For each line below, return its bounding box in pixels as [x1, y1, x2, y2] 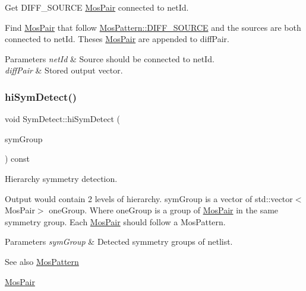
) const [5, 152, 30, 165]
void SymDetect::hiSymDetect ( [5, 113, 121, 125]
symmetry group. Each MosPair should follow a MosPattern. [5, 215, 226, 228]
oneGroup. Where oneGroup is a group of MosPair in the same [49, 204, 279, 216]
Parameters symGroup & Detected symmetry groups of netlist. [5, 235, 233, 248]
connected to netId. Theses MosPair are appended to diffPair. [5, 33, 229, 45]
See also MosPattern [5, 255, 79, 267]
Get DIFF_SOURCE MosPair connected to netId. [5, 1, 189, 13]
